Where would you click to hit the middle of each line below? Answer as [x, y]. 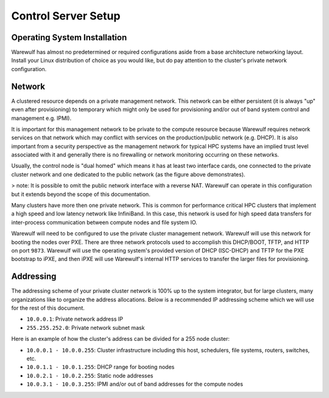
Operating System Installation [69, 37]
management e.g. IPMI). [41, 118]
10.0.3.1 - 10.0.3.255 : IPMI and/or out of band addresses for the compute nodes [135, 384]
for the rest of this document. [48, 308]
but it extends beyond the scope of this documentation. [81, 194]
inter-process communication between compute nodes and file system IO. [104, 222]
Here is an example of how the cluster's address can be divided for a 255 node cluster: [120, 339]
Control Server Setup [66, 16]
